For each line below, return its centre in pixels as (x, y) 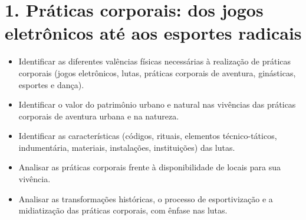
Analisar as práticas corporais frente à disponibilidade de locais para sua (149, 167)
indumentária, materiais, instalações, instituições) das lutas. (127, 147)
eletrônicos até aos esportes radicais (153, 33)
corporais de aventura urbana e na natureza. (99, 116)
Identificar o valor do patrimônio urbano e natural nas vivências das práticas (157, 104)
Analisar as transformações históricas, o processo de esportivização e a (146, 198)
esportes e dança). (51, 84)
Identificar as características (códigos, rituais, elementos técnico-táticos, (148, 136)
